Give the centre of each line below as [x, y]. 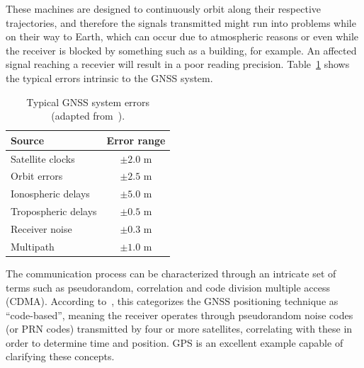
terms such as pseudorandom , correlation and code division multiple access [168, 287]
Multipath [33, 246]
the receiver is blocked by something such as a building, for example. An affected [181, 50]
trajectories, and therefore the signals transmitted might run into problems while [181, 22]
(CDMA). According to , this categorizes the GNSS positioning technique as [172, 301]
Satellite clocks [43, 158]
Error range [136, 140]
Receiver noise [41, 228]
